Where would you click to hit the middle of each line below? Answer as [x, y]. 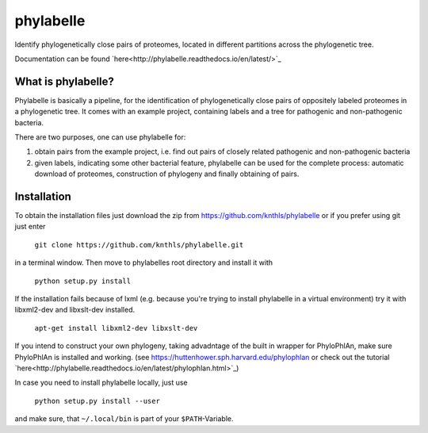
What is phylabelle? [65, 81]
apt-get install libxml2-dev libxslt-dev [116, 328]
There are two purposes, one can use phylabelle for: [100, 137]
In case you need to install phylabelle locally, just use [101, 383]
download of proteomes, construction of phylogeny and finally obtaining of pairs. [167, 174]
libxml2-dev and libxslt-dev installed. [75, 310]
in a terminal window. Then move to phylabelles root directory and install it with [144, 262]
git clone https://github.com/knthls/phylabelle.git [139, 245]
